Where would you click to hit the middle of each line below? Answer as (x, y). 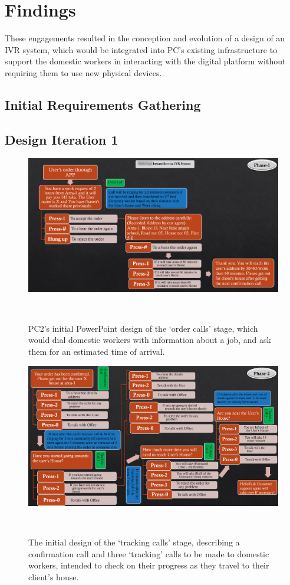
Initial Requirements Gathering (103, 104)
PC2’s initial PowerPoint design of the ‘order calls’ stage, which (143, 328)
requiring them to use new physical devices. (83, 72)
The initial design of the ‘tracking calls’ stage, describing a (134, 542)
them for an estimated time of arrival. (97, 351)
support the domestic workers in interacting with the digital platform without (145, 61)
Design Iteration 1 (62, 139)
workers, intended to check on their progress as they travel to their (149, 565)
